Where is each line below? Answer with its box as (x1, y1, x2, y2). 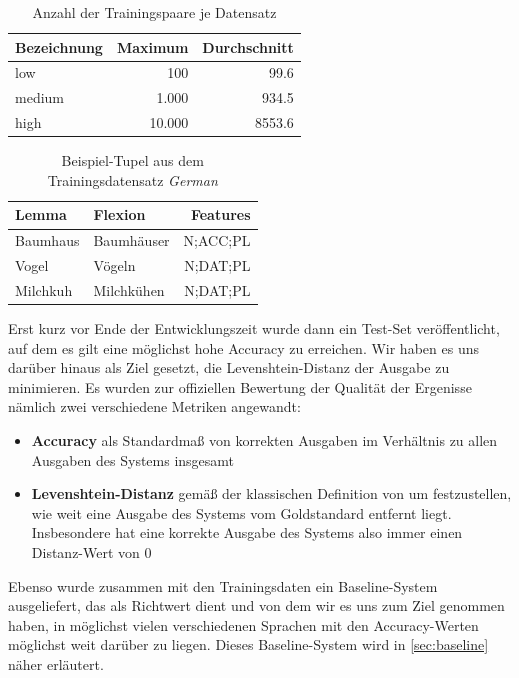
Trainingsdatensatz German (47, 169, 218, 190)
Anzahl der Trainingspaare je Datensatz (32, 2, 277, 22)
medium (15, 87, 64, 108)
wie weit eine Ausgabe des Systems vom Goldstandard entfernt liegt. (31, 502, 452, 523)
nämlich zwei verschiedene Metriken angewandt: (8, 396, 301, 417)
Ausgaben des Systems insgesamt (31, 449, 235, 470)
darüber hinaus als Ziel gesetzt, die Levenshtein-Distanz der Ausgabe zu (8, 357, 450, 378)
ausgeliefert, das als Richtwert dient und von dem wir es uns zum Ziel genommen (8, 595, 505, 616)
